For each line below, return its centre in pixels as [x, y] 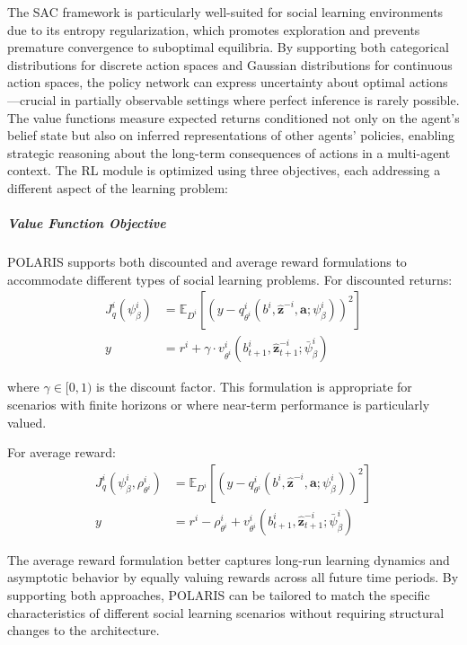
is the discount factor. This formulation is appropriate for [254, 387]
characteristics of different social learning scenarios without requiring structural [226, 612]
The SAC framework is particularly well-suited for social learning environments [225, 12]
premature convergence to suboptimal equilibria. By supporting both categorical [228, 47]
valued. [27, 422]
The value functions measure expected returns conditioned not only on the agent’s [233, 117]
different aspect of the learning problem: [118, 187]
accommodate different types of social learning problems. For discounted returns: [230, 279]
